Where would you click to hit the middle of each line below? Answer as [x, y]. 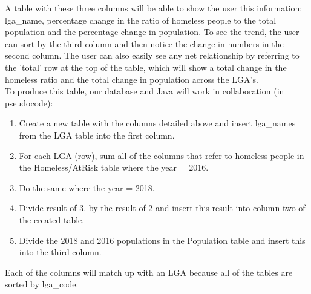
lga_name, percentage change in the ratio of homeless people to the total [141, 20]
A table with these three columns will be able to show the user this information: [154, 8]
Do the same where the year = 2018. [87, 187]
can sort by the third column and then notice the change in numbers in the [144, 43]
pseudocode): [29, 103]
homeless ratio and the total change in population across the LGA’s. [132, 79]
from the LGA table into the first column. [97, 135]
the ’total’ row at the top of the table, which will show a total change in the [146, 67]
